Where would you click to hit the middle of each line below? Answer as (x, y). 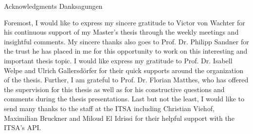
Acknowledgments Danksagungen (53, 6)
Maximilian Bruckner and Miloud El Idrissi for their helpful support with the (119, 118)
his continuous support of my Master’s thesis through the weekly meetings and (121, 32)
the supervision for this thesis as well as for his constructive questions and (114, 89)
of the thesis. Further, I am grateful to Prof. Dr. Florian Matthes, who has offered (126, 80)
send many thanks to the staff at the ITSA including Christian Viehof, (109, 108)
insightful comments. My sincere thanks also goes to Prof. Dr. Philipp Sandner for (126, 41)
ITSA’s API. (23, 127)
